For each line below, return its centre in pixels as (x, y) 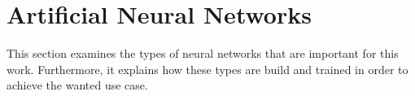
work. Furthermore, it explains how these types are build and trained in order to (207, 69)
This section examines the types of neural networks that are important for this (203, 53)
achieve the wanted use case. (77, 85)
